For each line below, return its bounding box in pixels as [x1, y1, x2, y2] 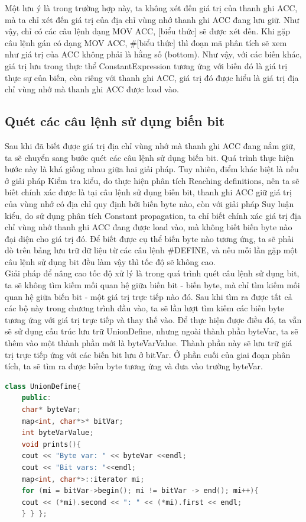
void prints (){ [21, 440, 81, 449]
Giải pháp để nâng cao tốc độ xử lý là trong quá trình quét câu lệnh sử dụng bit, [5, 267, 300, 279]
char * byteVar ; [21, 405, 81, 414]
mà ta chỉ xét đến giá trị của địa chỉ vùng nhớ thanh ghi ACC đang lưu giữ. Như [5, 13, 300, 25]
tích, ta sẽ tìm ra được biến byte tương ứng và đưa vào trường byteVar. [5, 360, 263, 372]
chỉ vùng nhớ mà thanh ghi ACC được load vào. [5, 83, 179, 95]
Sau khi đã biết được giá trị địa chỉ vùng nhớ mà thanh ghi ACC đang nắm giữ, [5, 139, 295, 152]
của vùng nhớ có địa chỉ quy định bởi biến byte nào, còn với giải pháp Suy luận [5, 197, 294, 210]
